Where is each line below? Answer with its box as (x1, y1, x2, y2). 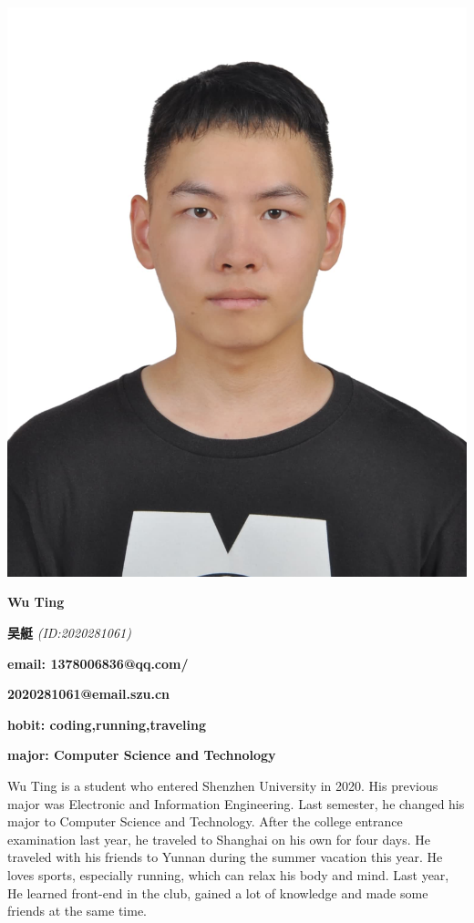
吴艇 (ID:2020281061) (7, 623, 131, 641)
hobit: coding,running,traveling (7, 714, 207, 733)
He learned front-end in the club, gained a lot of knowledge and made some (7, 883, 428, 902)
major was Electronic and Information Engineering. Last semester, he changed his (7, 794, 465, 813)
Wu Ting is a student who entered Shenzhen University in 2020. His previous (7, 775, 438, 795)
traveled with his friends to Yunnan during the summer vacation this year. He (7, 847, 443, 867)
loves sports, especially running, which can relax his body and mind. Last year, (7, 865, 449, 884)
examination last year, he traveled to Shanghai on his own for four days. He (7, 829, 430, 848)
